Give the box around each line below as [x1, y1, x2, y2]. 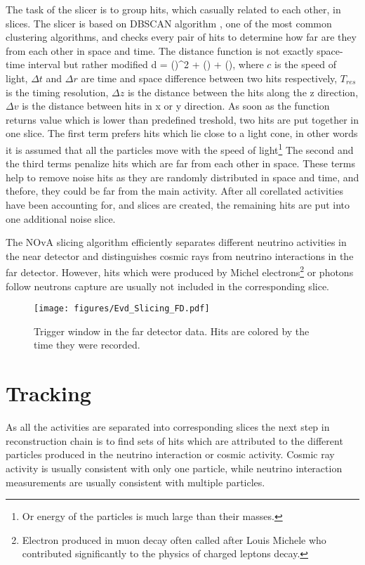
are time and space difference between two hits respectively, [81, 70, 338, 85]
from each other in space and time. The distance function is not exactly [6, 43, 314, 58]
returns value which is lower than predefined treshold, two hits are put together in [6, 112, 359, 126]
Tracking [6, 379, 91, 408]
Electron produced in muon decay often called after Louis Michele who [22, 532, 326, 547]
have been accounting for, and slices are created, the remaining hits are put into [6, 197, 350, 212]
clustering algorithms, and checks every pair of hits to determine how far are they [6, 30, 357, 44]
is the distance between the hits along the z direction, [127, 84, 359, 99]
